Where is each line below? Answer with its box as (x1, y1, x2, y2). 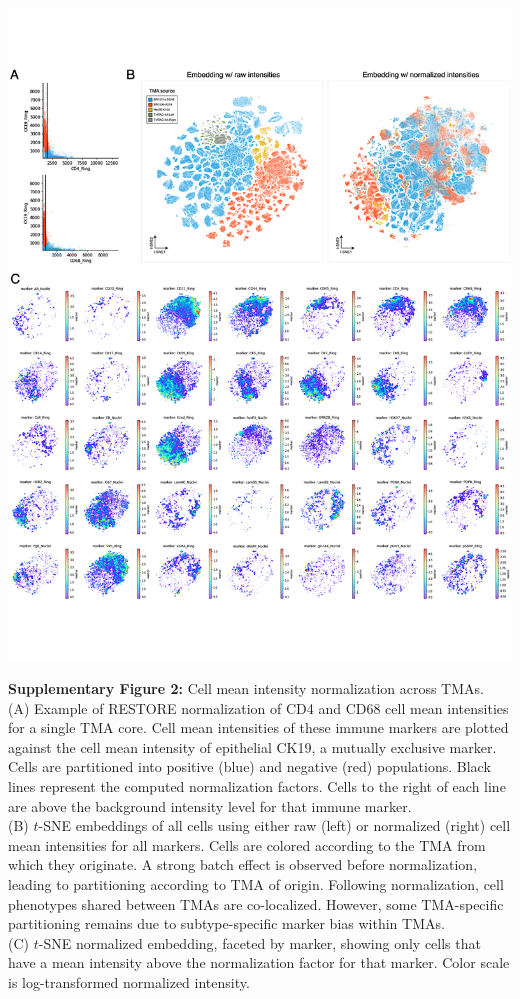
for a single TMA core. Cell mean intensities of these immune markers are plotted (8, 717, 509, 738)
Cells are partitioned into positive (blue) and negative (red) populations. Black (8, 756, 491, 777)
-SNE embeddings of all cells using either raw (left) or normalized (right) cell (38, 815, 511, 836)
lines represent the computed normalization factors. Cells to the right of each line (8, 776, 506, 797)
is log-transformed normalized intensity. (8, 971, 250, 992)
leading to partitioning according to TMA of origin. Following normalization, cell (8, 873, 504, 894)
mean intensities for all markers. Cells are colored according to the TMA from (8, 834, 486, 855)
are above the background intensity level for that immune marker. (8, 795, 412, 816)
